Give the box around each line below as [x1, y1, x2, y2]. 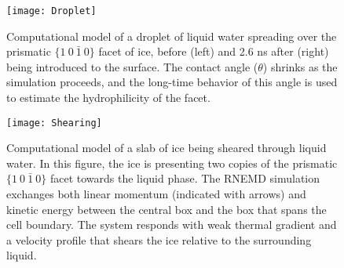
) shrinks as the [262, 58, 338, 74]
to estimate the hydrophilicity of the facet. [6, 89, 210, 106]
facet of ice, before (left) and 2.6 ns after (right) [98, 43, 329, 60]
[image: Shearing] [6, 117, 102, 129]
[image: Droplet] [6, 5, 97, 16]
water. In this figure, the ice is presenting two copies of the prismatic [6, 154, 338, 171]
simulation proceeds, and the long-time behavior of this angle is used [6, 74, 338, 90]
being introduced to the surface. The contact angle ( [6, 58, 258, 74]
